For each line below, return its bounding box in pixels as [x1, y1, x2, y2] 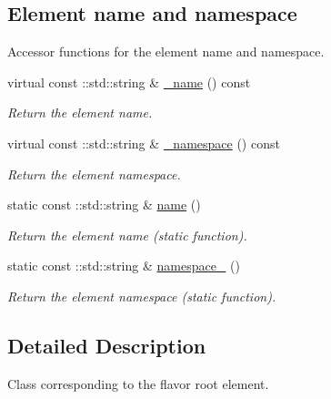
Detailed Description [7, 331, 206, 359]
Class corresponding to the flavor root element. [7, 373, 269, 393]
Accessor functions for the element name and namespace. [7, 42, 325, 61]
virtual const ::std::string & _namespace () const [7, 133, 280, 152]
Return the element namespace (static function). [7, 286, 276, 305]
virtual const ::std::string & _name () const [7, 72, 251, 91]
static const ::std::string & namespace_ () [7, 256, 240, 275]
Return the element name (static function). [7, 225, 247, 244]
